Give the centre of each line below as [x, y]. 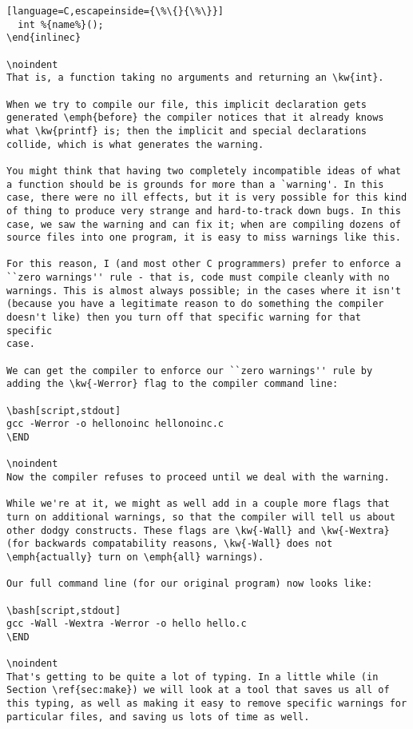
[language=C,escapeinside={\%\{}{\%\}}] [115, 11]
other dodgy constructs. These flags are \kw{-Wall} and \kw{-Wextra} [198, 530]
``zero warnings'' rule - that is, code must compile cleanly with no [198, 278]
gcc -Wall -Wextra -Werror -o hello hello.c [127, 624]
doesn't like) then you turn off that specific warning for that [184, 318]
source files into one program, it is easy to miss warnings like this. [204, 238]
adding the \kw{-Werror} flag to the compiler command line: [173, 384]
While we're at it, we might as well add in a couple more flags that [198, 504]
